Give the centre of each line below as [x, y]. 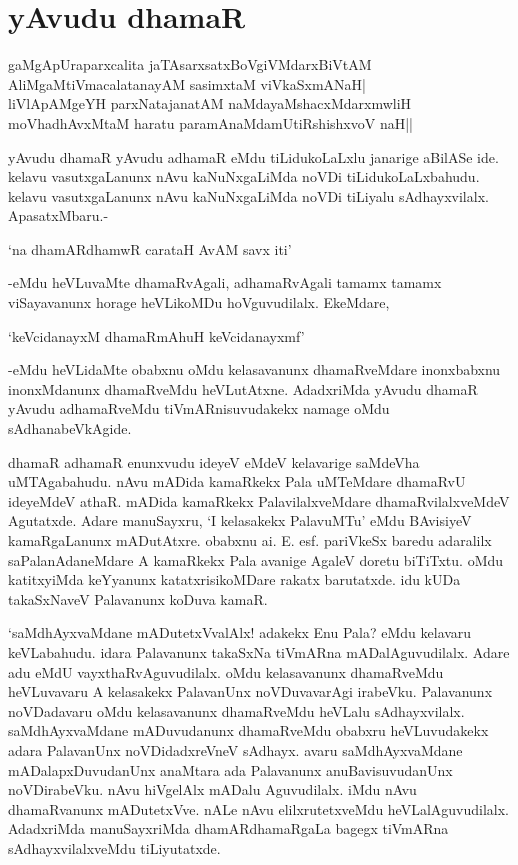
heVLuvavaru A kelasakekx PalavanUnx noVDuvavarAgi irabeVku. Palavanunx [250, 691]
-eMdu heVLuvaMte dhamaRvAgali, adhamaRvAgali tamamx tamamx [225, 282]
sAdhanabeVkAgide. [70, 428]
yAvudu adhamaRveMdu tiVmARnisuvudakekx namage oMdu [199, 408]
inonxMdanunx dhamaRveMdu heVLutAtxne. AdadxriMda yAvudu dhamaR [243, 388]
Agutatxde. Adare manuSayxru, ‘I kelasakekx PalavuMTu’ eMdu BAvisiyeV [240, 520]
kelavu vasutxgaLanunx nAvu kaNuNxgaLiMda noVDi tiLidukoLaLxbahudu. [244, 176]
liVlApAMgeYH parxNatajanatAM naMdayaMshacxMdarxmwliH [210, 103]
